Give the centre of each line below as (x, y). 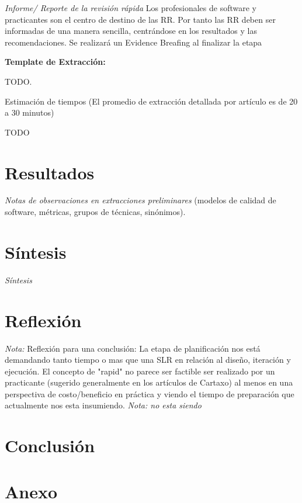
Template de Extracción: (55, 62)
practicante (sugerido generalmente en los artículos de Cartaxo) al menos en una (149, 382)
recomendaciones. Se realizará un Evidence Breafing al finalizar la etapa (133, 42)
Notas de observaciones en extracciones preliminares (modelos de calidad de (140, 200)
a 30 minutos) (29, 112)
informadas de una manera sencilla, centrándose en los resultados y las (131, 31)
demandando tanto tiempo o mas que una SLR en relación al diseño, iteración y (148, 360)
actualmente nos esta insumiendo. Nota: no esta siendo (103, 405)
